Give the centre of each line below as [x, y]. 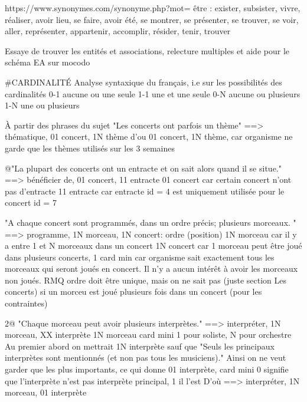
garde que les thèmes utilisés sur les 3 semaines [90, 148]
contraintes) [26, 303]
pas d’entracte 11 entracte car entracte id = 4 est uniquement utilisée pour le [145, 191]
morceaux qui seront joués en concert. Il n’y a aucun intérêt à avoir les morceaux [151, 268]
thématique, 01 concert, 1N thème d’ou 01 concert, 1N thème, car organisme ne [149, 136]
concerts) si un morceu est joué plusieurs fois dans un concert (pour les [133, 291]
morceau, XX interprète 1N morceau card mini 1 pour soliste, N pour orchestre [148, 335]
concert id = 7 [31, 202]
